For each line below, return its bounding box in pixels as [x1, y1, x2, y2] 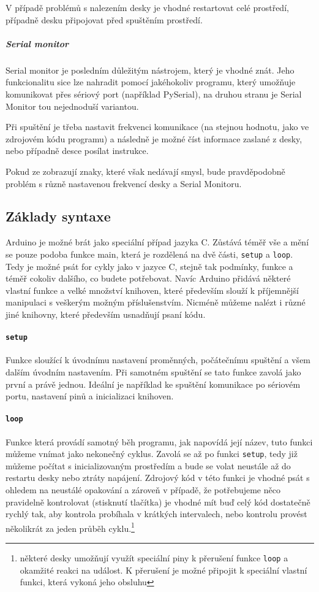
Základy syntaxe [6, 207, 111, 226]
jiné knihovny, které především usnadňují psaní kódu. [6, 307, 206, 320]
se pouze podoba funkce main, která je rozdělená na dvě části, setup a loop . [6, 247, 293, 260]
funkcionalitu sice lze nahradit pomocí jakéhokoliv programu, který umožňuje [6, 75, 296, 88]
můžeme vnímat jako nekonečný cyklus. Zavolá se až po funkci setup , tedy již [6, 447, 298, 460]
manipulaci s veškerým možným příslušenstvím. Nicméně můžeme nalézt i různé [6, 296, 306, 309]
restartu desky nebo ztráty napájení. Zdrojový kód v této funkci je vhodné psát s [6, 471, 310, 484]
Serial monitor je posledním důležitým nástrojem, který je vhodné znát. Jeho [6, 63, 295, 76]
